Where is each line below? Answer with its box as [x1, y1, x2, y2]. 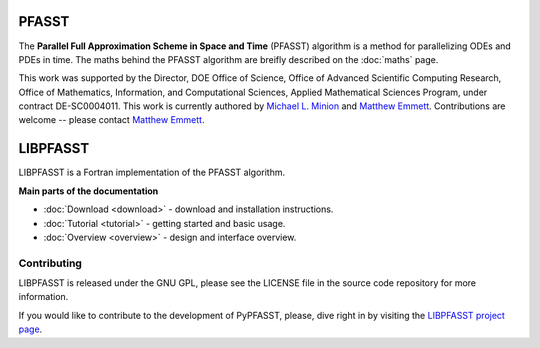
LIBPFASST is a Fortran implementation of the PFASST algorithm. [18, 166, 286, 179]
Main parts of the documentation [18, 185, 159, 197]
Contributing [18, 256, 82, 270]
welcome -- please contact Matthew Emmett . [18, 114, 205, 126]
